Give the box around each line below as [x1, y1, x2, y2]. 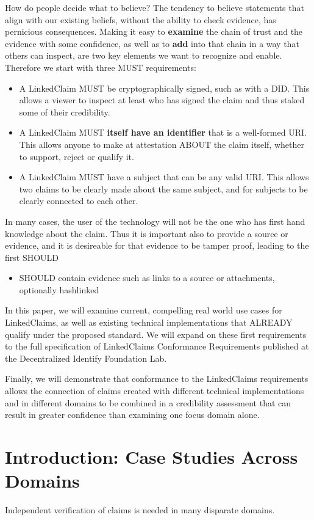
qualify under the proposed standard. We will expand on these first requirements [5, 328, 307, 340]
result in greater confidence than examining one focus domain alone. [5, 408, 260, 421]
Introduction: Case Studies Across [5, 444, 298, 469]
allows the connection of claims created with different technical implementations [5, 384, 304, 397]
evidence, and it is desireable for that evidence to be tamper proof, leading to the [5, 239, 309, 252]
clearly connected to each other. [19, 194, 138, 207]
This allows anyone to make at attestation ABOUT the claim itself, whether [19, 137, 304, 150]
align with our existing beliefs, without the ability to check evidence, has [5, 13, 276, 26]
